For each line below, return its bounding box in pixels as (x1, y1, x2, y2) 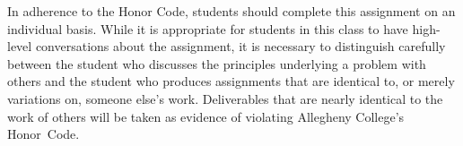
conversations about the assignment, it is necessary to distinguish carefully (35, 37, 446, 56)
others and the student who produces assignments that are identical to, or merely (7, 72, 455, 90)
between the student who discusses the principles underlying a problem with (7, 54, 426, 73)
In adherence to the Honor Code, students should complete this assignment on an (7, 2, 456, 20)
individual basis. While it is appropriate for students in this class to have (7, 19, 408, 38)
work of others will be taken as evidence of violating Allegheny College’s (7, 107, 405, 125)
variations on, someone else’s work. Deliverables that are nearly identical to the (7, 89, 443, 107)
